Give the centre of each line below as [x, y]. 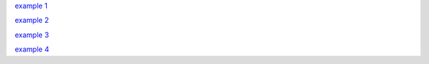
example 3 [32, 35]
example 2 [32, 21]
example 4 [32, 49]
